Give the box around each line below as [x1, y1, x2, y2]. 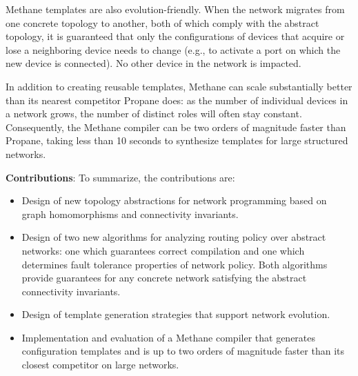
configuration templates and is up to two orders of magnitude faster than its [21, 344, 345, 358]
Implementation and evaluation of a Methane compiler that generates [21, 330, 316, 344]
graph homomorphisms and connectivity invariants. [21, 206, 239, 221]
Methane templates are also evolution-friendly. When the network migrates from [6, 2, 345, 16]
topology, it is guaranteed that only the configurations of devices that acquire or [6, 29, 345, 43]
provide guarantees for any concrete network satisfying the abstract [21, 270, 307, 285]
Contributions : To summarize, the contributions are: [6, 170, 235, 184]
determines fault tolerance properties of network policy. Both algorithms [21, 257, 328, 271]
